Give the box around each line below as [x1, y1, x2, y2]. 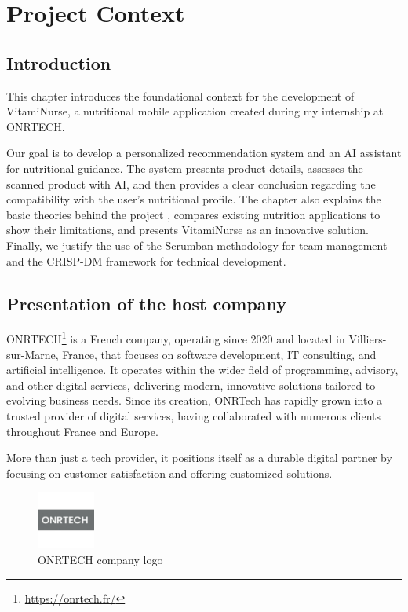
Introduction [6, 50, 111, 75]
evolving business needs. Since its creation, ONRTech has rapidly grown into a [6, 392, 383, 409]
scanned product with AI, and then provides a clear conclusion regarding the [6, 175, 376, 192]
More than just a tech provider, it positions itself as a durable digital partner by [6, 449, 392, 466]
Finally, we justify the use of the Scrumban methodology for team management [6, 236, 388, 253]
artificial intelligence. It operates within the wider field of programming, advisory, [6, 361, 399, 378]
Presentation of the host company [6, 291, 287, 315]
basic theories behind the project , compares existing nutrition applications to [6, 206, 381, 222]
